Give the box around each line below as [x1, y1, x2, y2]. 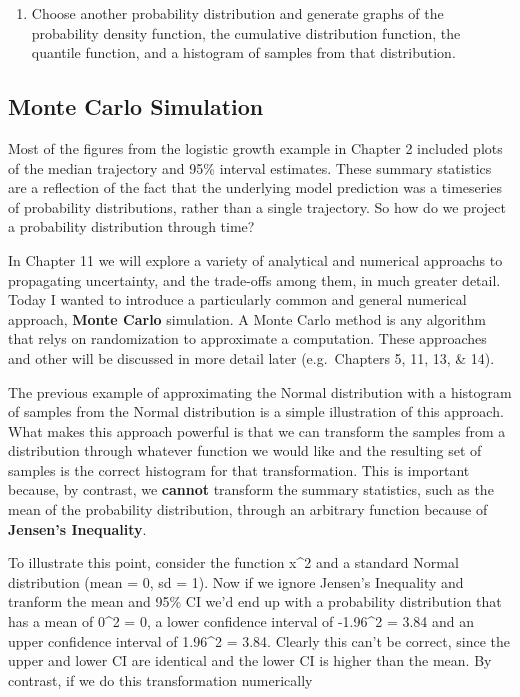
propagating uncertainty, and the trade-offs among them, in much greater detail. [8, 269, 501, 290]
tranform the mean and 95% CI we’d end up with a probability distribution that [8, 591, 502, 612]
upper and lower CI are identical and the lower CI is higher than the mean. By [8, 650, 492, 671]
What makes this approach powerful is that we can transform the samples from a [8, 420, 506, 441]
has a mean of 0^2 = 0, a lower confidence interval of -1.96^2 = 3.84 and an [8, 611, 475, 632]
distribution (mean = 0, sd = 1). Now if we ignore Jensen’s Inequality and [8, 571, 464, 592]
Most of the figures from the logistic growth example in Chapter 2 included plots [8, 137, 503, 158]
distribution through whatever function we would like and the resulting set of [8, 440, 482, 461]
